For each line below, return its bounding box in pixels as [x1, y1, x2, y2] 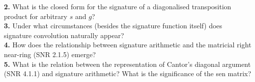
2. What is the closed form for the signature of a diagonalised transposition [4, 1, 231, 11]
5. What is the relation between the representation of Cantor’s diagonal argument [4, 59, 251, 69]
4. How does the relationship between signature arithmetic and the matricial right [4, 40, 252, 50]
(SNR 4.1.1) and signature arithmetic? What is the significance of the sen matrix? [4, 68, 252, 79]
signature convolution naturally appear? [4, 30, 124, 40]
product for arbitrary [4, 11, 67, 21]
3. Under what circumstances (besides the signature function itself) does [4, 20, 223, 31]
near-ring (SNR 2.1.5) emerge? [4, 49, 96, 59]
